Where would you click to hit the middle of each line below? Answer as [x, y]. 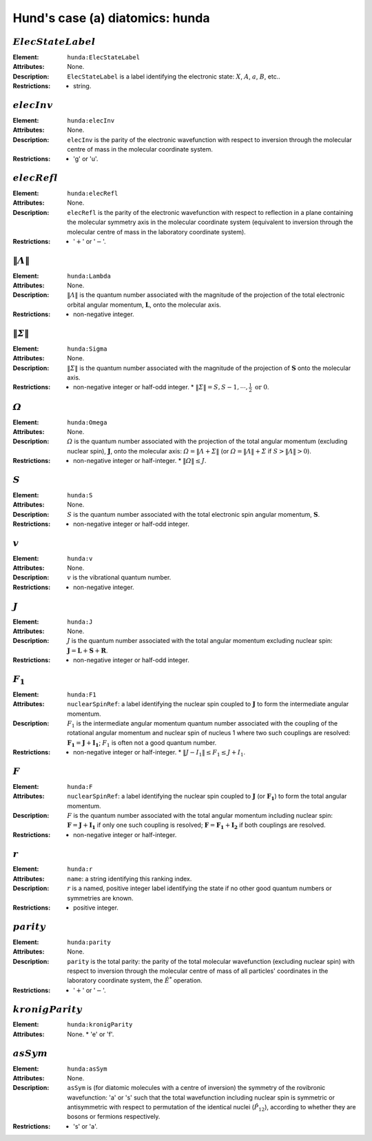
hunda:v [80, 558]
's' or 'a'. [85, 1126]
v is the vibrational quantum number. [119, 577]
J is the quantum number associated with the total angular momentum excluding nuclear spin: [200, 641]
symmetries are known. [100, 898]
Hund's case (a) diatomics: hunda [111, 18]
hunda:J [80, 621]
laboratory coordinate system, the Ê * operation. [135, 980]
